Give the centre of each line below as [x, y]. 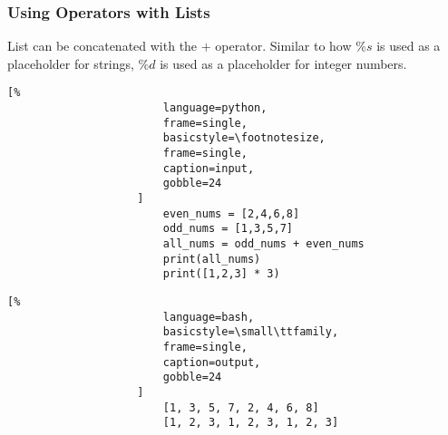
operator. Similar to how [283, 46]
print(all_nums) [212, 259]
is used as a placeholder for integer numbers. [283, 63]
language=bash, [209, 317]
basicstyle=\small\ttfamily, [251, 332]
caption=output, [212, 362]
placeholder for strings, [71, 63]
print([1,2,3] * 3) [221, 274]
